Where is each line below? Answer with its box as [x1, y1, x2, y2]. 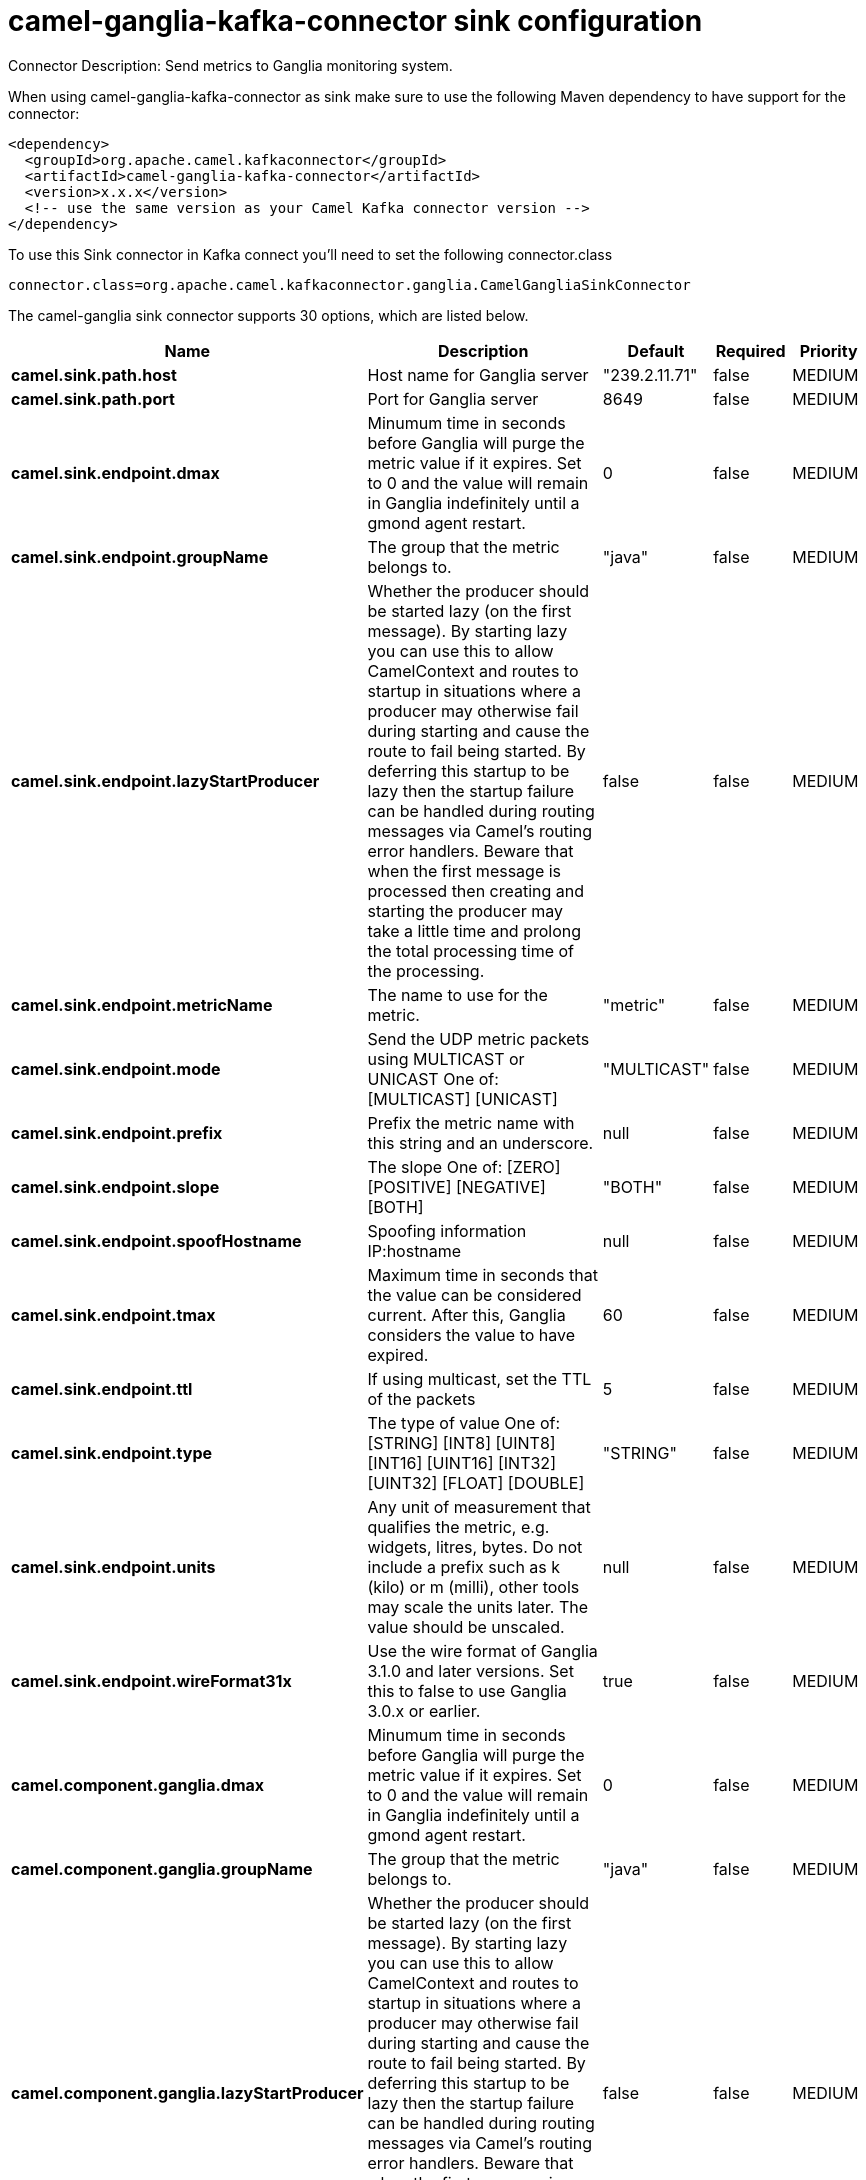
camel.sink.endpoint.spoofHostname [11, 1230, 302, 1251]
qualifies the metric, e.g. [367, 1516, 550, 1537]
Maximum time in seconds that [367, 1264, 598, 1285]
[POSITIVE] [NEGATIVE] [367, 1176, 546, 1197]
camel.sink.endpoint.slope [11, 1176, 220, 1197]
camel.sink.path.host [11, 364, 177, 385]
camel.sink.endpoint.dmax [11, 462, 220, 483]
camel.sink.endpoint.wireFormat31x [11, 1670, 292, 1691]
